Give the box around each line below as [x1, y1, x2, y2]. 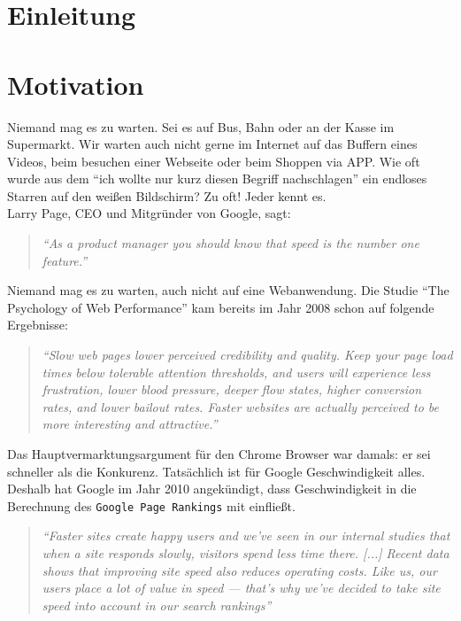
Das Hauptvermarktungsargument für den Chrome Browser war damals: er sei [7, 445, 431, 462]
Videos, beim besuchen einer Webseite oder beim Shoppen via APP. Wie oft [7, 151, 420, 170]
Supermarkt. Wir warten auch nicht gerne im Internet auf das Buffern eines [7, 135, 418, 153]
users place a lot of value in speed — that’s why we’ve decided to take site [42, 578, 441, 597]
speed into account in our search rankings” [42, 595, 272, 614]
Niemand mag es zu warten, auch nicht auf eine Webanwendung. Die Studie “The [7, 281, 449, 299]
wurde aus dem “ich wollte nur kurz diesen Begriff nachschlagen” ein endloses [7, 169, 427, 188]
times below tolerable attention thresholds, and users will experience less [42, 362, 431, 381]
